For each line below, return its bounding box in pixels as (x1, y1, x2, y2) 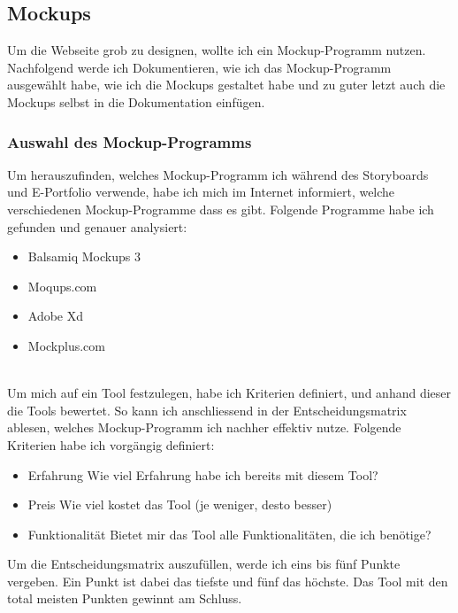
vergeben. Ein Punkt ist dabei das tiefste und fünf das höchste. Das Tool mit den (7, 571, 448, 590)
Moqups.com (27, 276, 97, 295)
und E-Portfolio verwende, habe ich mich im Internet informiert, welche (7, 182, 395, 201)
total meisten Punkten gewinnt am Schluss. (7, 589, 242, 608)
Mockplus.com (27, 336, 105, 354)
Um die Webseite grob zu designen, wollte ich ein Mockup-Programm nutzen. (7, 41, 426, 59)
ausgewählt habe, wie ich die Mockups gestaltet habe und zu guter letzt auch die (7, 75, 446, 94)
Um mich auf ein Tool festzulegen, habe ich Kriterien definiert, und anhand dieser (7, 384, 452, 402)
